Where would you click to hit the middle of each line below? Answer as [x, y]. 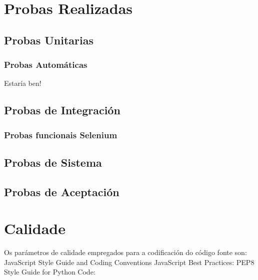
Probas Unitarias [49, 40]
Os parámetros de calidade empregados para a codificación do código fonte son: [125, 252]
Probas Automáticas [46, 65]
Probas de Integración [62, 110]
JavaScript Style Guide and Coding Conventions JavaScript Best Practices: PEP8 [129, 262]
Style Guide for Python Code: [50, 272]
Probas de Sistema [53, 162]
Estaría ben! [23, 83]
